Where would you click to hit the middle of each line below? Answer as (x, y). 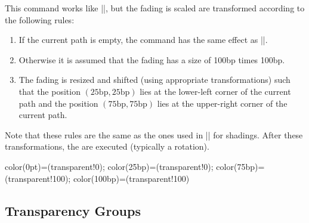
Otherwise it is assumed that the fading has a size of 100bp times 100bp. (152, 59)
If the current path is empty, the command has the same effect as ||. (143, 40)
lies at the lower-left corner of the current (215, 91)
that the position (50, 91)
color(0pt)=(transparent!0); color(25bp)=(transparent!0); (109, 166)
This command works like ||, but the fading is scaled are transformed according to (155, 8)
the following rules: (40, 19)
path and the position (58, 103)
